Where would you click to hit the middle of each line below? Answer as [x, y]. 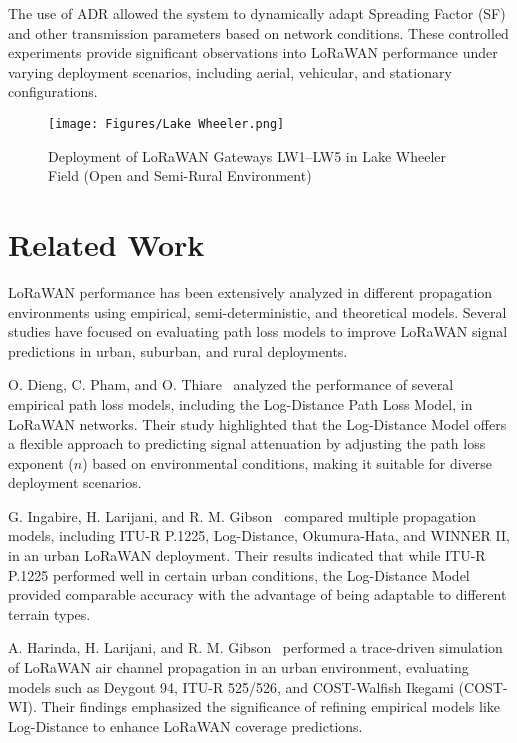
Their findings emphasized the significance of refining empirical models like [270, 706]
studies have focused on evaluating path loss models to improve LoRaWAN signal [258, 331]
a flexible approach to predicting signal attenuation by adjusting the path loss [247, 443]
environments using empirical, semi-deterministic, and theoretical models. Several [257, 311]
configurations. [53, 91]
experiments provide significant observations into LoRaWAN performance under [253, 52]
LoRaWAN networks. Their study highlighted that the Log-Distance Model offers [257, 423]
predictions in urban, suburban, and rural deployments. [178, 350]
